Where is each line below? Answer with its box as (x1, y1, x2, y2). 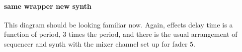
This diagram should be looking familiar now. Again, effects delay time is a (4, 19, 233, 29)
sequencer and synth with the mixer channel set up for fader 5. (4, 38, 195, 49)
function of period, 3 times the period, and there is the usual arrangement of (4, 29, 238, 39)
